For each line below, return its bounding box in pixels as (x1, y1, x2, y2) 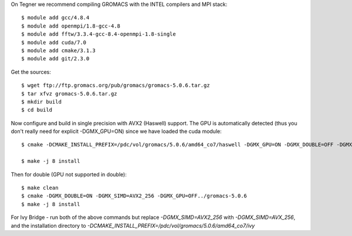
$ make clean (21, 184, 59, 191)
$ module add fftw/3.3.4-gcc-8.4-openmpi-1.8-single (21, 31, 176, 37)
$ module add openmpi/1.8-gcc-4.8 (21, 22, 120, 29)
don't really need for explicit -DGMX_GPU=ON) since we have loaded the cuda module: (11, 128, 222, 135)
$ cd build (21, 107, 53, 114)
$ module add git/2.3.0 (21, 56, 90, 62)
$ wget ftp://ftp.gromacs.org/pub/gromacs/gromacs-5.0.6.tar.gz (21, 82, 211, 89)
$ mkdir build (21, 98, 62, 105)
